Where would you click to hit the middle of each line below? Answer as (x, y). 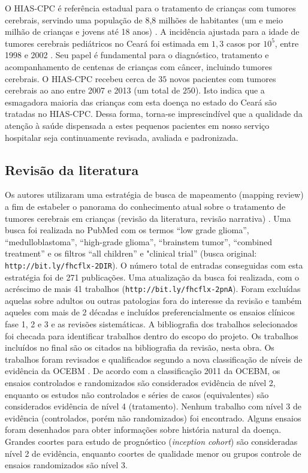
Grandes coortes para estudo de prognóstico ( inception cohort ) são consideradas (151, 441)
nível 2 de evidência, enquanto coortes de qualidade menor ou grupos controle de (153, 453)
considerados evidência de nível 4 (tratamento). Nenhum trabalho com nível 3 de (153, 406)
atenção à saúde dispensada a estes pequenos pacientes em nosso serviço (137, 125)
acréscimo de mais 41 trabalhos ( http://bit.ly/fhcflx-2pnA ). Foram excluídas (153, 289)
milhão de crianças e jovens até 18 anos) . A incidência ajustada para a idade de (152, 31)
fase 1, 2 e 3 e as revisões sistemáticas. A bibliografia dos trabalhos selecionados (151, 323)
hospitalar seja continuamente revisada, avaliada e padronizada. (122, 137)
